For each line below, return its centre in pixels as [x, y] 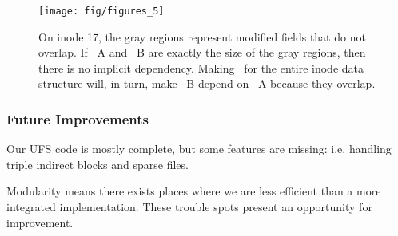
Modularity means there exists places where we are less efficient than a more [194, 191]
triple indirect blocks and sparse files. [98, 164]
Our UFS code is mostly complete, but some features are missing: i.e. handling [199, 149]
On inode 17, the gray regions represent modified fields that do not [202, 36]
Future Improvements [78, 118]
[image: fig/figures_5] [101, 11]
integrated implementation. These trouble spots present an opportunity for [189, 207]
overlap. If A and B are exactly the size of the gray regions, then [202, 52]
